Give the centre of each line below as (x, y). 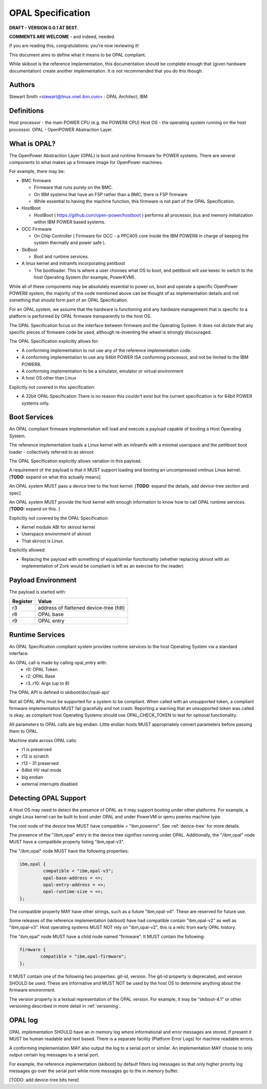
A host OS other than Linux (49, 378)
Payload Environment (43, 580)
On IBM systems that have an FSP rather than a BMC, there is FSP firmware (111, 194)
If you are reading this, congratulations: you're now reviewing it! (74, 46)
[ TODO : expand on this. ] (35, 509)
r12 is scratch (35, 756)
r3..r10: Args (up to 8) (48, 683)
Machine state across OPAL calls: (43, 740)
